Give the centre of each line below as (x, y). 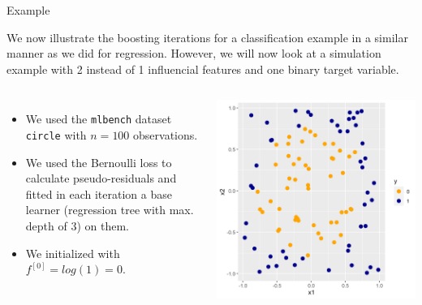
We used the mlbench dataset (99, 119)
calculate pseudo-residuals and (101, 178)
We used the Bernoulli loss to (99, 162)
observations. (166, 135)
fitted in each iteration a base (99, 193)
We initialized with (73, 253)
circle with (56, 135)
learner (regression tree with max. (110, 210)
